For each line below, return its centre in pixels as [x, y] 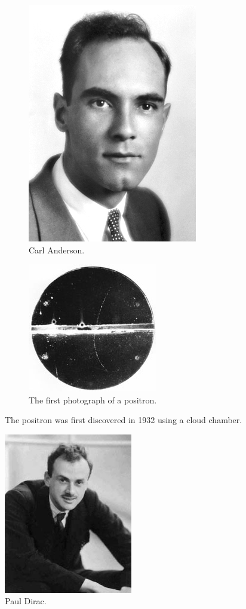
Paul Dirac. [26, 601]
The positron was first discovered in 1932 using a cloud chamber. [124, 420]
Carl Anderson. [57, 250]
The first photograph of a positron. [93, 400]
